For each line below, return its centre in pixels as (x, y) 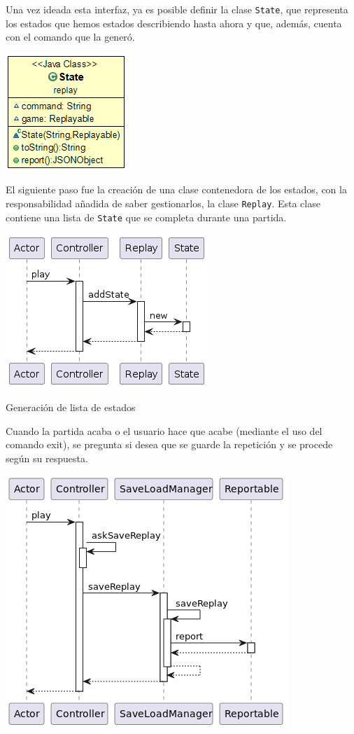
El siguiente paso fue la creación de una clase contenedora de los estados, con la (176, 189)
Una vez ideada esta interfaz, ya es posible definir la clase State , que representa (177, 9)
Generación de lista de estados (71, 407)
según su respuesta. (47, 458)
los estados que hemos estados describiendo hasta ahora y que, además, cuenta (174, 23)
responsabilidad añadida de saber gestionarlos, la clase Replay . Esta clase (163, 203)
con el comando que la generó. (70, 37)
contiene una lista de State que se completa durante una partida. (146, 217)
